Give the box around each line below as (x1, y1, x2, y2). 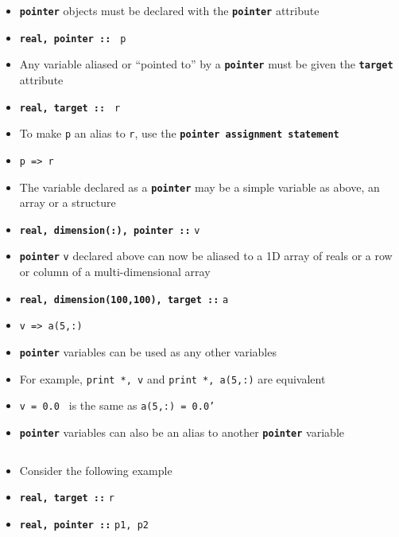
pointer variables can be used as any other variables (19, 344, 277, 360)
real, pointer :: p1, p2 (19, 519, 149, 531)
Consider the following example (19, 461, 172, 478)
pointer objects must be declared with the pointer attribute (19, 2, 320, 18)
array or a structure (19, 194, 116, 211)
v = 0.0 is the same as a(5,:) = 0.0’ (19, 397, 215, 414)
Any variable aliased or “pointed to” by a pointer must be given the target (19, 56, 393, 72)
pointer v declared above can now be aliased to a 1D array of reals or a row (19, 247, 393, 264)
